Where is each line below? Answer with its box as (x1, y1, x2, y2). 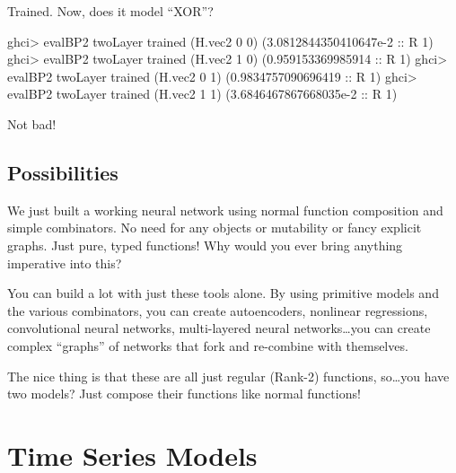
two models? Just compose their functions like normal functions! (7, 384, 361, 403)
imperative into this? (7, 253, 122, 272)
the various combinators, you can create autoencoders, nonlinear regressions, (7, 301, 428, 320)
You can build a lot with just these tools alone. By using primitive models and (7, 284, 439, 302)
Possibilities (7, 158, 118, 186)
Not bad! (7, 114, 57, 133)
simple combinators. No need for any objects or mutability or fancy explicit (7, 218, 422, 237)
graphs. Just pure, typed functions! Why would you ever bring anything (7, 235, 403, 254)
